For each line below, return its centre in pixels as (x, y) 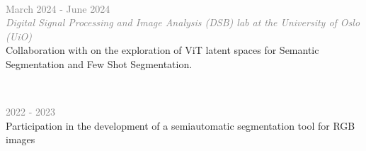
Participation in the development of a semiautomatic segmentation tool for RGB (181, 125)
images (21, 139)
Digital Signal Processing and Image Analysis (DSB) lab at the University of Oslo (183, 22)
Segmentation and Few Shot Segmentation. (99, 63)
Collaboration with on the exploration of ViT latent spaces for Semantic (162, 50)
